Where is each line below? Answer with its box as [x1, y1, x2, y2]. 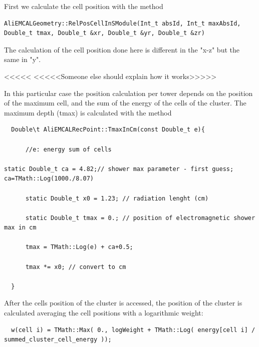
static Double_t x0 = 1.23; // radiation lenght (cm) [25, 194, 209, 202]
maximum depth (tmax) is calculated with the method [4, 107, 172, 117]
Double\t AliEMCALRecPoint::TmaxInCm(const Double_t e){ [11, 126, 205, 133]
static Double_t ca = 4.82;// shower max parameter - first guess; [4, 165, 234, 172]
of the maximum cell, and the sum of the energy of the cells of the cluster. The [4, 97, 246, 108]
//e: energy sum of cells [25, 145, 112, 153]
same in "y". [4, 54, 41, 64]
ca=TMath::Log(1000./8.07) [4, 175, 94, 182]
